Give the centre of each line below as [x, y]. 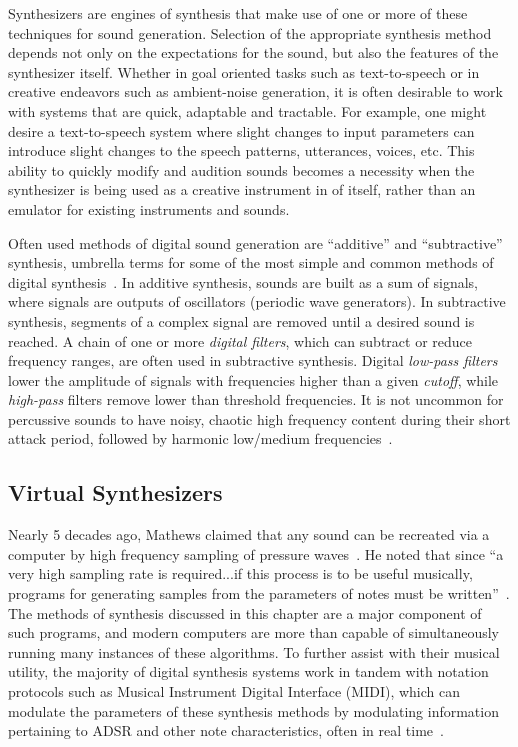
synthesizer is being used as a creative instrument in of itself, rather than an [242, 189]
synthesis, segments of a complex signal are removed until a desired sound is [241, 320]
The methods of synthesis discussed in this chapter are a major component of [245, 612]
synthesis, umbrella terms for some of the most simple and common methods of [251, 262]
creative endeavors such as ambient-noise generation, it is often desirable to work [255, 91]
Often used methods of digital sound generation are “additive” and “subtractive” [255, 242]
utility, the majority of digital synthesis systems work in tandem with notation [248, 671]
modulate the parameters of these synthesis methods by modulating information [253, 710]
